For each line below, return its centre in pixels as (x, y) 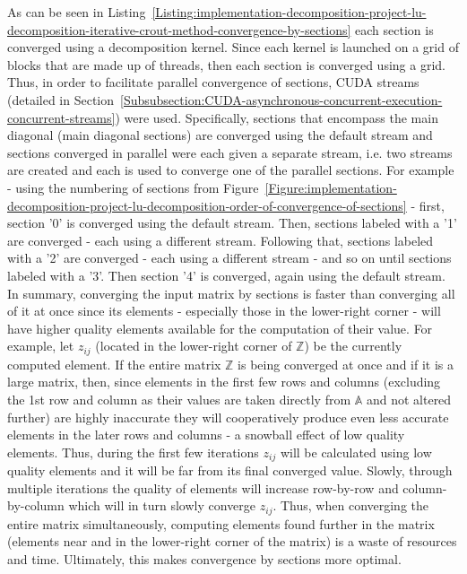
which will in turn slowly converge (162, 505)
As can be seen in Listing (77, 12)
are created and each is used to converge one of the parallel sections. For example (231, 170)
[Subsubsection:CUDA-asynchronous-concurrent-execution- (281, 99)
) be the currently (353, 346)
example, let (41, 346)
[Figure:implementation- (331, 187)
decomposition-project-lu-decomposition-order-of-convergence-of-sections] (207, 205)
